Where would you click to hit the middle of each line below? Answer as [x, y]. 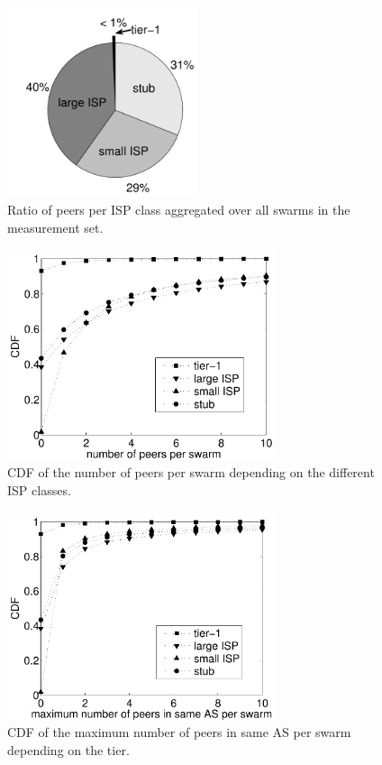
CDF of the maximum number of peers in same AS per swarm [179, 732]
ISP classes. [39, 489]
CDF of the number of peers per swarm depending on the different [191, 472]
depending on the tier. [68, 749]
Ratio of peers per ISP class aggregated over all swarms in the [179, 210]
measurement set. [55, 227]
